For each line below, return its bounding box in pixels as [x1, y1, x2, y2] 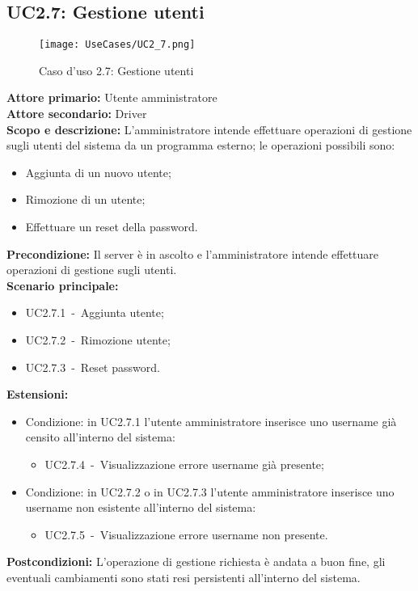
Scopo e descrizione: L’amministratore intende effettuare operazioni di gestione [6, 120, 412, 137]
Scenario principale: [6, 277, 119, 293]
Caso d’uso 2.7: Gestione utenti [39, 61, 194, 78]
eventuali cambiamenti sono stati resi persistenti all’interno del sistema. [6, 568, 361, 585]
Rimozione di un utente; [25, 191, 146, 208]
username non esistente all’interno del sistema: [25, 499, 256, 516]
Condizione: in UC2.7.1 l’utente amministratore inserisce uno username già [25, 412, 397, 429]
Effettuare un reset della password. [25, 218, 198, 235]
